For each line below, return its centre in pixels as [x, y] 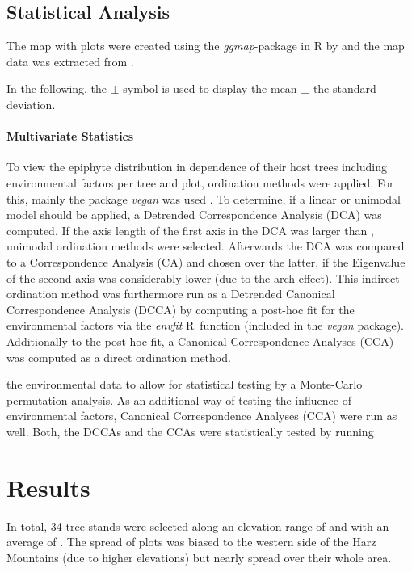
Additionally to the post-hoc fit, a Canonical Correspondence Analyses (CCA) [200, 341]
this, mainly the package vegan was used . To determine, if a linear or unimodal [204, 198]
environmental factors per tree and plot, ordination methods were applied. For [200, 182]
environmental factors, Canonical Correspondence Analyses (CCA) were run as [202, 416]
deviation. [31, 104]
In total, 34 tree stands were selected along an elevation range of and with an [198, 526]
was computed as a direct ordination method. [119, 357]
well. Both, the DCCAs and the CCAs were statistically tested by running [190, 431]
